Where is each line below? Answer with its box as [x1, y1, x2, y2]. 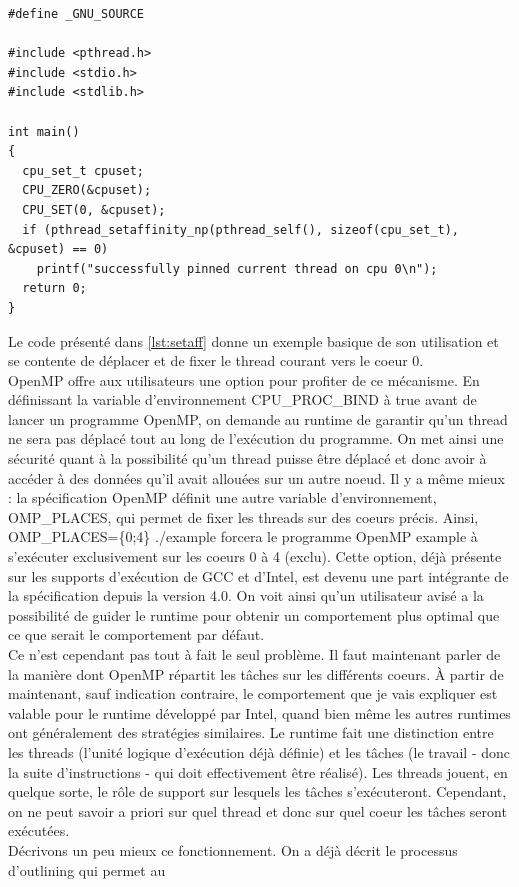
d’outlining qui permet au [8, 859, 166, 880]
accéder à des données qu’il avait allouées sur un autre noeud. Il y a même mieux [8, 467, 505, 488]
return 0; [22, 281, 87, 296]
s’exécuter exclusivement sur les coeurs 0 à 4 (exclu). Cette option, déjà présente [8, 546, 502, 567]
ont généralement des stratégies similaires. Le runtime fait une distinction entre [8, 722, 494, 743]
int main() [8, 124, 80, 139]
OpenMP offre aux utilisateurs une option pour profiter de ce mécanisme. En [8, 369, 480, 390]
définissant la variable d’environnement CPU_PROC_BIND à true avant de [8, 389, 477, 410]
